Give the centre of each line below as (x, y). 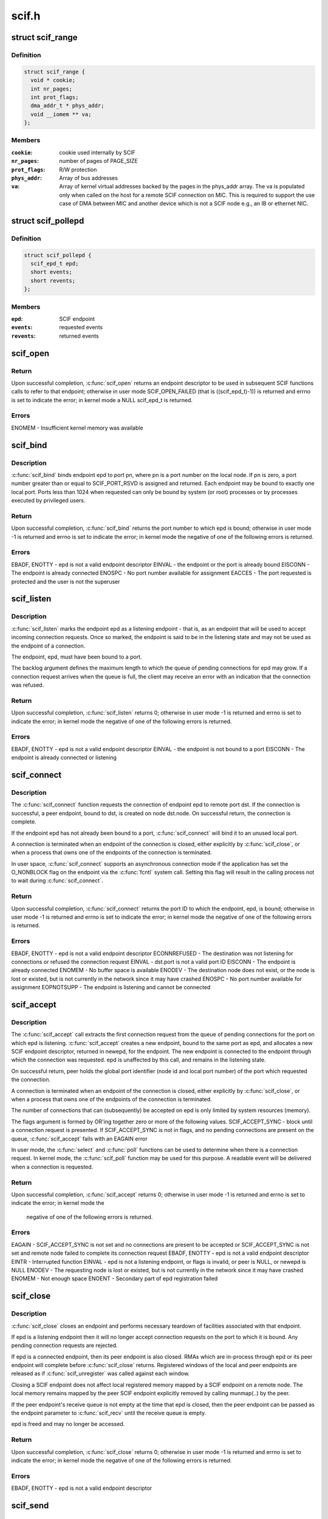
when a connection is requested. (52, 1167)
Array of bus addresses (89, 178)
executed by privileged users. (48, 501)
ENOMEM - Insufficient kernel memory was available (77, 428)
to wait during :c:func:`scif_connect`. (57, 880)
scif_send (30, 1505)
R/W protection (78, 170)
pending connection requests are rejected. (64, 1345)
